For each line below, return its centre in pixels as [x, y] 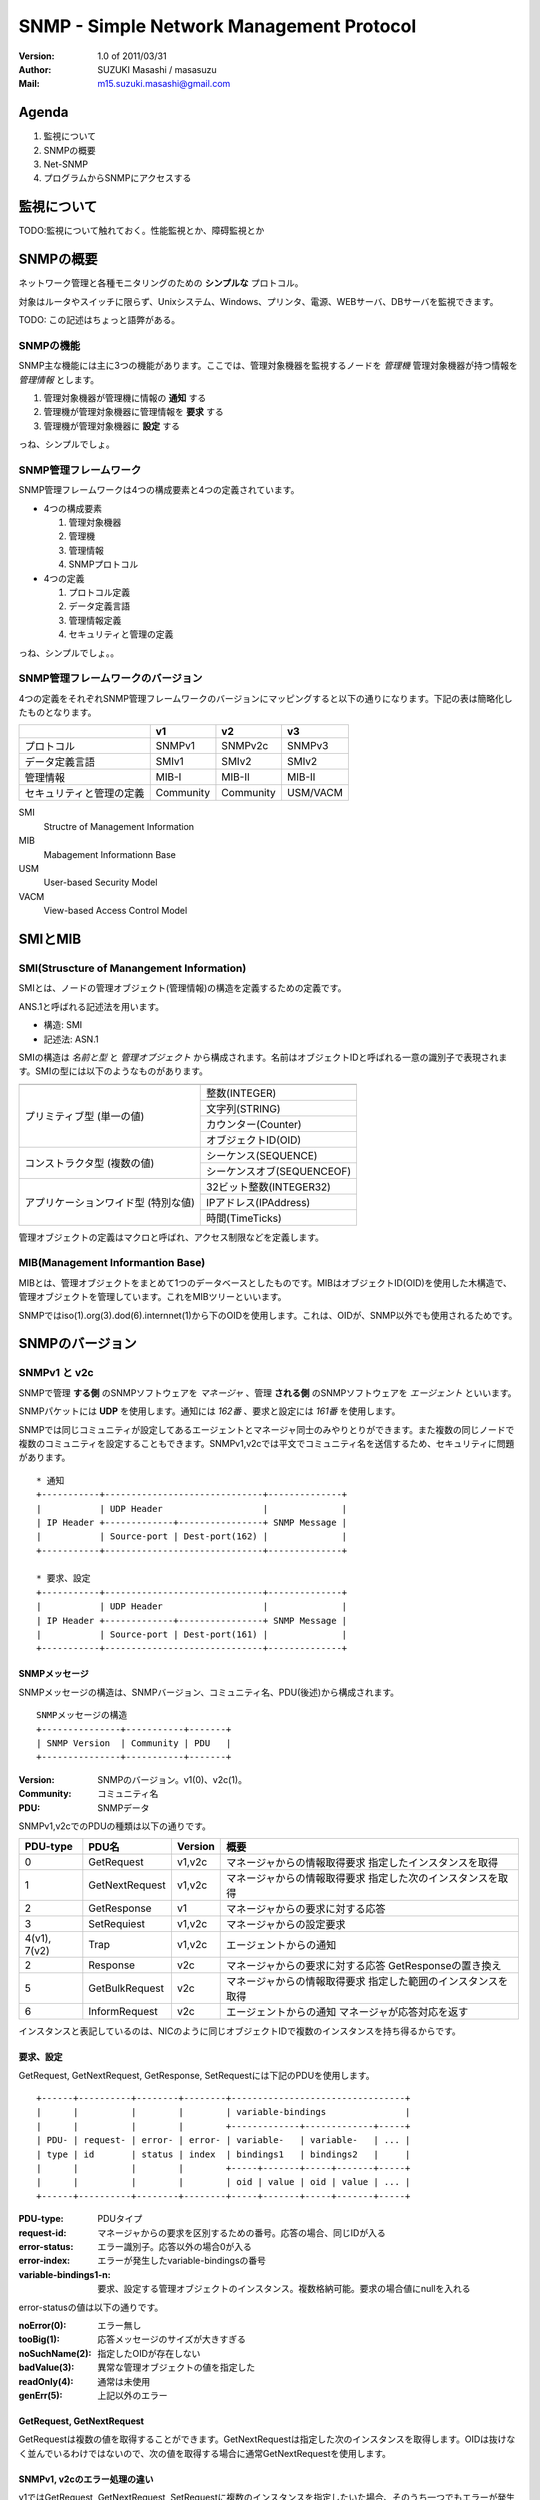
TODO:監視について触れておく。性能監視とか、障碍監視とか [141, 231]
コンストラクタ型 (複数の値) [89, 1163]
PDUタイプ [120, 2219]
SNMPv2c [245, 746]
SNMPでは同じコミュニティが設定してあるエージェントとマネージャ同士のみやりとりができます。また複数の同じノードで [266, 1429]
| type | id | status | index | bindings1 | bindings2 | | [223, 2154]
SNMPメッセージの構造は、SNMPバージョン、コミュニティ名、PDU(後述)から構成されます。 [209, 1692]
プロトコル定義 [99, 592]
